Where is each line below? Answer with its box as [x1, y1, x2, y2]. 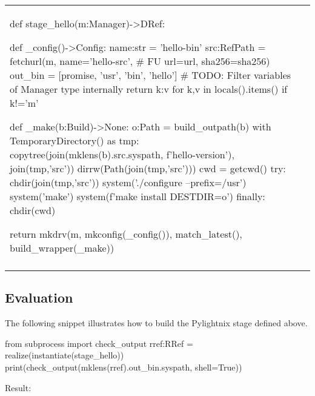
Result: [5, 381, 31, 394]
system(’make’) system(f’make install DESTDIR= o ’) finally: [10, 189, 265, 203]
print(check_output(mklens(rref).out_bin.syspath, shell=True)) [5, 360, 242, 373]
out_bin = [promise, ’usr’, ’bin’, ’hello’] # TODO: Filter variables [10, 68, 291, 82]
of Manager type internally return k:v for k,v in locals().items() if [10, 82, 288, 96]
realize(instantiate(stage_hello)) [5, 349, 124, 361]
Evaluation [5, 288, 73, 307]
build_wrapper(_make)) [10, 241, 114, 255]
